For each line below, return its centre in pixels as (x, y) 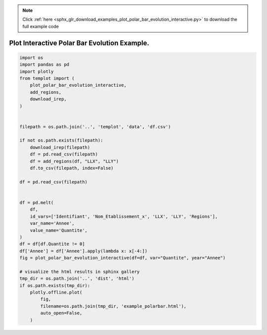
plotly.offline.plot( (56, 293)
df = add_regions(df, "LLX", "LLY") (74, 161)
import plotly (37, 71)
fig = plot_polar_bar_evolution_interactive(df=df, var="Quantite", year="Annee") (123, 258)
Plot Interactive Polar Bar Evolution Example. (79, 43)
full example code (41, 26)
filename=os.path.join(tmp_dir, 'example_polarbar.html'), (113, 306)
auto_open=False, (61, 313)
